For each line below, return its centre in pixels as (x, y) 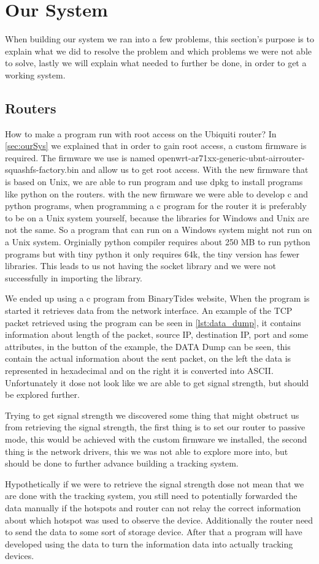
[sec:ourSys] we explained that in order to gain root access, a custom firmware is (156, 146)
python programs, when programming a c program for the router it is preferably (156, 206)
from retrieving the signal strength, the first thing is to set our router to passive (155, 427)
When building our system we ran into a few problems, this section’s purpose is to (159, 39)
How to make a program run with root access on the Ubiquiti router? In (141, 133)
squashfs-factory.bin (42, 170)
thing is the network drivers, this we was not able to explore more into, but (147, 451)
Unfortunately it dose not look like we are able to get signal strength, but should (157, 382)
